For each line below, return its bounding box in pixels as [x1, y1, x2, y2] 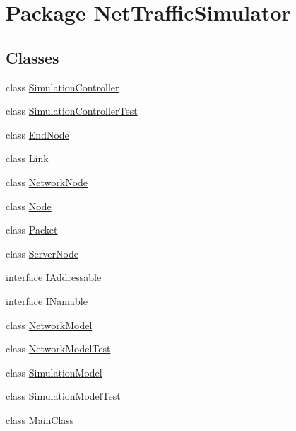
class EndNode [6, 127, 69, 142]
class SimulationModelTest [6, 389, 121, 403]
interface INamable [6, 293, 88, 308]
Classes [6, 46, 59, 68]
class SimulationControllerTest [6, 103, 138, 118]
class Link [6, 151, 49, 166]
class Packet [6, 222, 58, 237]
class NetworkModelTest [6, 341, 111, 356]
